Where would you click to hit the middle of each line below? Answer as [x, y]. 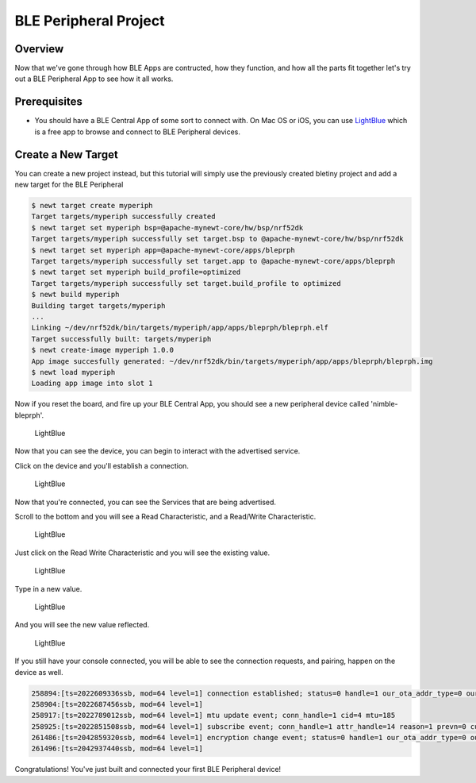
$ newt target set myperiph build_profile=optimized [136, 272]
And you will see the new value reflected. [82, 625]
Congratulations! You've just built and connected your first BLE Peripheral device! [148, 769]
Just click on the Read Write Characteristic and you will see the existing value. [142, 553]
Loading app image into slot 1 [92, 384]
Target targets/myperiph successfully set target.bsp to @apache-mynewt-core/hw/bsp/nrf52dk [217, 239]
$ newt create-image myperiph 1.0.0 [103, 350]
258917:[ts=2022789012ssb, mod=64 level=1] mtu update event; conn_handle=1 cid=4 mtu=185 [213, 715]
